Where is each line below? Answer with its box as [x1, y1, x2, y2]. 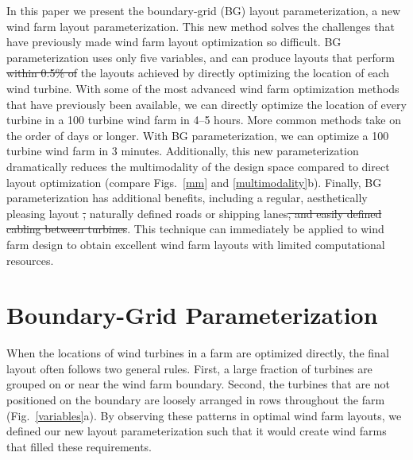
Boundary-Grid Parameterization [6, 298, 378, 331]
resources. [6, 251, 54, 268]
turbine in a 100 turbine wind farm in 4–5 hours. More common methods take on [6, 111, 401, 128]
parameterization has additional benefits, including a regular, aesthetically [6, 189, 368, 206]
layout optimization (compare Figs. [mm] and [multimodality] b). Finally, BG [6, 173, 382, 190]
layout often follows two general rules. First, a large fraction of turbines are [6, 360, 372, 376]
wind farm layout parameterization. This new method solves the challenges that [6, 18, 395, 34]
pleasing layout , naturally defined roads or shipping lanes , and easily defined [6, 205, 382, 221]
